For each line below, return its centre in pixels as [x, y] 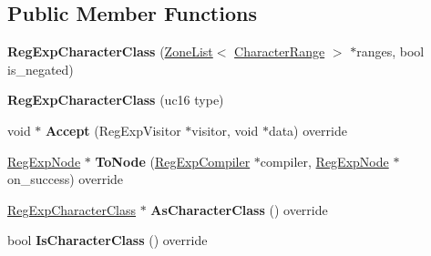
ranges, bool [390, 51]
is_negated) [41, 69]
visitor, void [225, 130]
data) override [308, 130]
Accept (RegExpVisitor [113, 130]
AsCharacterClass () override [239, 209]
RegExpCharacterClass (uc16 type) [116, 100]
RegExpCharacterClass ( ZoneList [110, 51]
